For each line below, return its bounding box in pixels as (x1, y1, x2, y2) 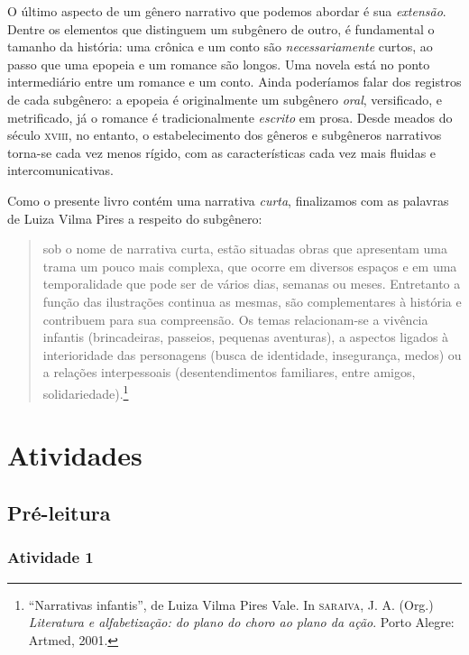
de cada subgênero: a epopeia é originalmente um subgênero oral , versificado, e (7, 89, 442, 108)
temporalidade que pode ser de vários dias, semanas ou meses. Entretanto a (42, 274, 461, 293)
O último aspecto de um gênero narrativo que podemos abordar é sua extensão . (7, 2, 446, 20)
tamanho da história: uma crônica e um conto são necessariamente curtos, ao (7, 37, 433, 56)
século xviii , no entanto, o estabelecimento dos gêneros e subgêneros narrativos (7, 125, 442, 144)
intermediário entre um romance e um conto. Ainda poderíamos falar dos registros (7, 72, 462, 91)
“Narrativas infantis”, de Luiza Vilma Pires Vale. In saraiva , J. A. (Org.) (28, 595, 434, 613)
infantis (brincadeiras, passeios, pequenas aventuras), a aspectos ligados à (42, 327, 449, 346)
